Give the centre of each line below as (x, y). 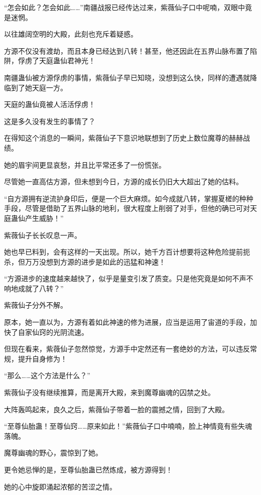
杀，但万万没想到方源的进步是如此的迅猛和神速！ (85, 261)
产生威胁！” (44, 218)
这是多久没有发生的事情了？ (50, 121)
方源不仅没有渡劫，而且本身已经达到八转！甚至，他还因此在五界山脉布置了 (127, 50)
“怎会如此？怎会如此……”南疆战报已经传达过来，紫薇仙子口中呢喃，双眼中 (124, 7)
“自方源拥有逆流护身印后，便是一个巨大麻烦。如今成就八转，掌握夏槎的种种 (129, 198)
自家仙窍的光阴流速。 (53, 332)
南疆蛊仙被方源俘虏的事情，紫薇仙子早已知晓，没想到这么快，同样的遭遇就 (127, 77)
